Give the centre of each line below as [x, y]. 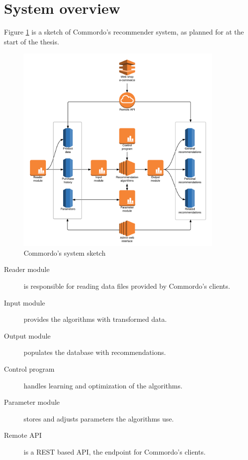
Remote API [23, 435]
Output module [27, 335]
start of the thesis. [32, 41]
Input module [25, 302]
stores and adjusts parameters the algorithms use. [99, 418]
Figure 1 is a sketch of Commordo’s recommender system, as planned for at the [124, 32]
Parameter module [32, 402]
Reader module [27, 269]
